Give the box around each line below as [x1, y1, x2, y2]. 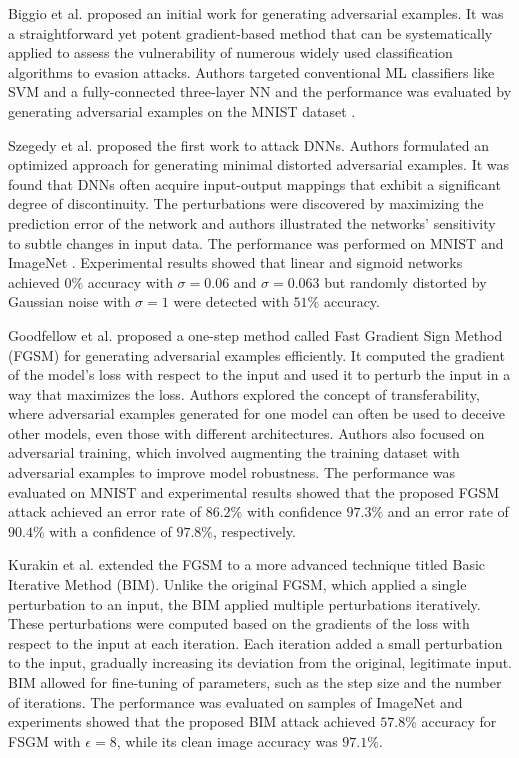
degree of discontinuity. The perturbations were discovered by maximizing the [8, 193, 484, 214]
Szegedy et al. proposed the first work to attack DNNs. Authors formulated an [8, 134, 489, 155]
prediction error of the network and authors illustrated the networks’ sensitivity [8, 212, 496, 233]
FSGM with [8, 730, 81, 751]
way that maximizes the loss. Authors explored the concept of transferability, [8, 383, 480, 404]
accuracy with [87, 271, 173, 292]
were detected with [173, 291, 289, 312]
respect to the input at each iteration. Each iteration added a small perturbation [8, 632, 503, 653]
